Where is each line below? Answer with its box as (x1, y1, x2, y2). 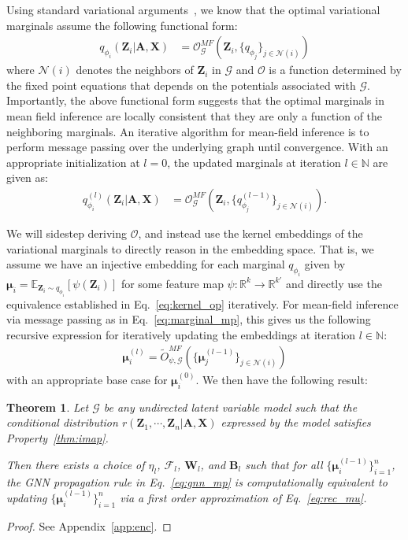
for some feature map (121, 275, 224, 291)
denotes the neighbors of (76, 61, 194, 78)
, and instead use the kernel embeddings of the (138, 225, 363, 241)
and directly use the (286, 275, 382, 291)
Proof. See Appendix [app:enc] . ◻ (6, 517, 172, 534)
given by (304, 256, 346, 272)
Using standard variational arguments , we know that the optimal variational (6, 2, 380, 17)
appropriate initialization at (6, 153, 140, 170)
